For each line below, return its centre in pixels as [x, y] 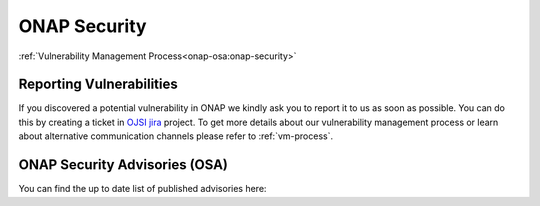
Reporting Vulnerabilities [98, 84]
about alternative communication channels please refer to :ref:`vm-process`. [176, 136]
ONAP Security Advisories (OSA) [123, 165]
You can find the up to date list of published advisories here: [142, 189]
